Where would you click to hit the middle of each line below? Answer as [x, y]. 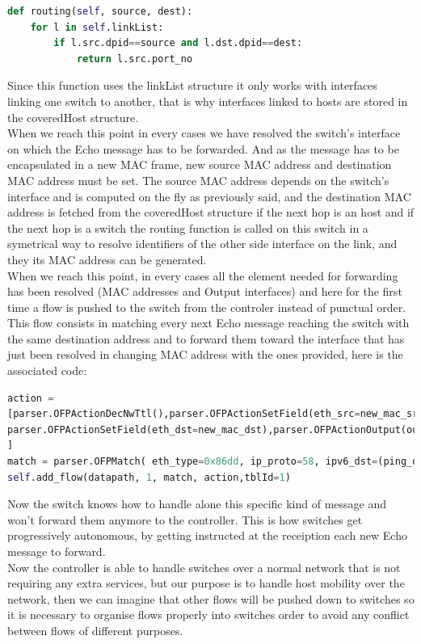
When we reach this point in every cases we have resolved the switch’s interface [204, 133]
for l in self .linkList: [97, 27]
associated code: [47, 370]
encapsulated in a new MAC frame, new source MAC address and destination [200, 164]
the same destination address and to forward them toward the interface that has [206, 338]
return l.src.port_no [135, 59]
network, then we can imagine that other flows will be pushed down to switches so [211, 598]
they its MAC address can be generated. [107, 259]
